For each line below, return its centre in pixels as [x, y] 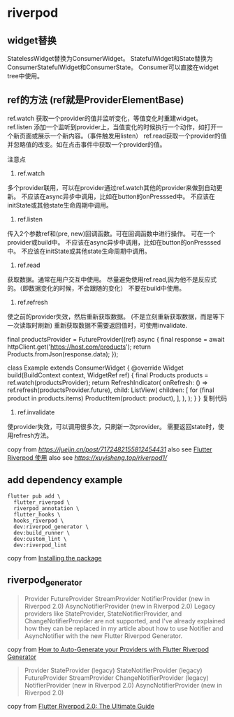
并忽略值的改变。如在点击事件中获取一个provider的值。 [87, 144]
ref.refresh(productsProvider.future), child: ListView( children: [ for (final [111, 390]
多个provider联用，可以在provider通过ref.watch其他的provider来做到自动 [112, 187]
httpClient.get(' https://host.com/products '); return [79, 347]
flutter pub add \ [34, 496]
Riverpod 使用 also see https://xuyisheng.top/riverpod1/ [87, 457]
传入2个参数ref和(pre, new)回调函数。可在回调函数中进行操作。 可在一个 [111, 233]
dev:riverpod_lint [41, 545]
